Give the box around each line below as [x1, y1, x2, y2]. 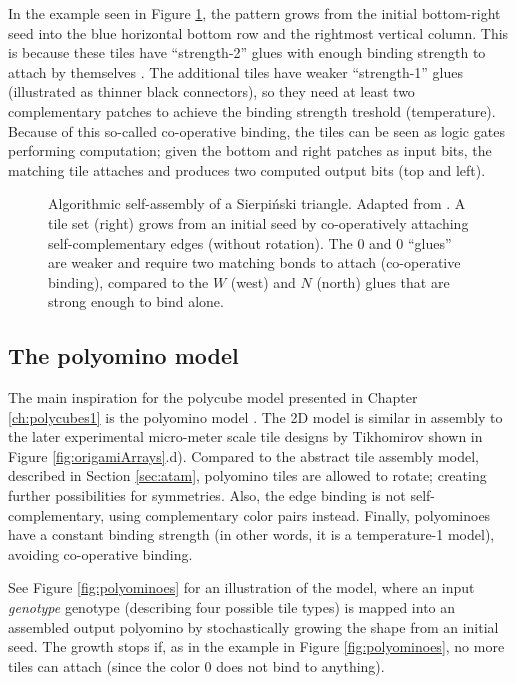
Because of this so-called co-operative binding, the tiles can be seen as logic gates [8, 120, 505, 141]
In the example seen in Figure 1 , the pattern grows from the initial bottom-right [8, 3, 501, 23]
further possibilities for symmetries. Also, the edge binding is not [8, 485, 406, 506]
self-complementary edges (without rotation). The [48, 232, 353, 253]
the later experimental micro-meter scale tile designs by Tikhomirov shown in [8, 426, 483, 447]
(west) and [230, 271, 296, 292]
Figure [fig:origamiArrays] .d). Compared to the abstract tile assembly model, [8, 445, 479, 466]
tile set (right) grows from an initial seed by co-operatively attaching [48, 212, 469, 233]
